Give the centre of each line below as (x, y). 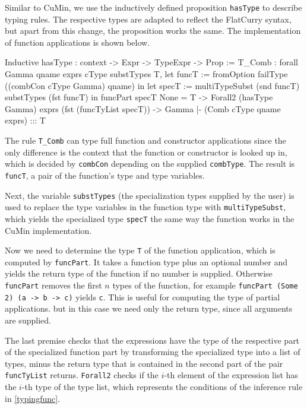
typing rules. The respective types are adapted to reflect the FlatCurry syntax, (148, 19)
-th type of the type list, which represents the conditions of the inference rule (162, 386)
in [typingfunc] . (33, 398)
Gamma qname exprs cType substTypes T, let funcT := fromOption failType (146, 74)
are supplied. (28, 320)
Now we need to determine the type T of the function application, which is (140, 250)
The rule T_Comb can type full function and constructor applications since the (145, 140)
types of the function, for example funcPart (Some (205, 285)
